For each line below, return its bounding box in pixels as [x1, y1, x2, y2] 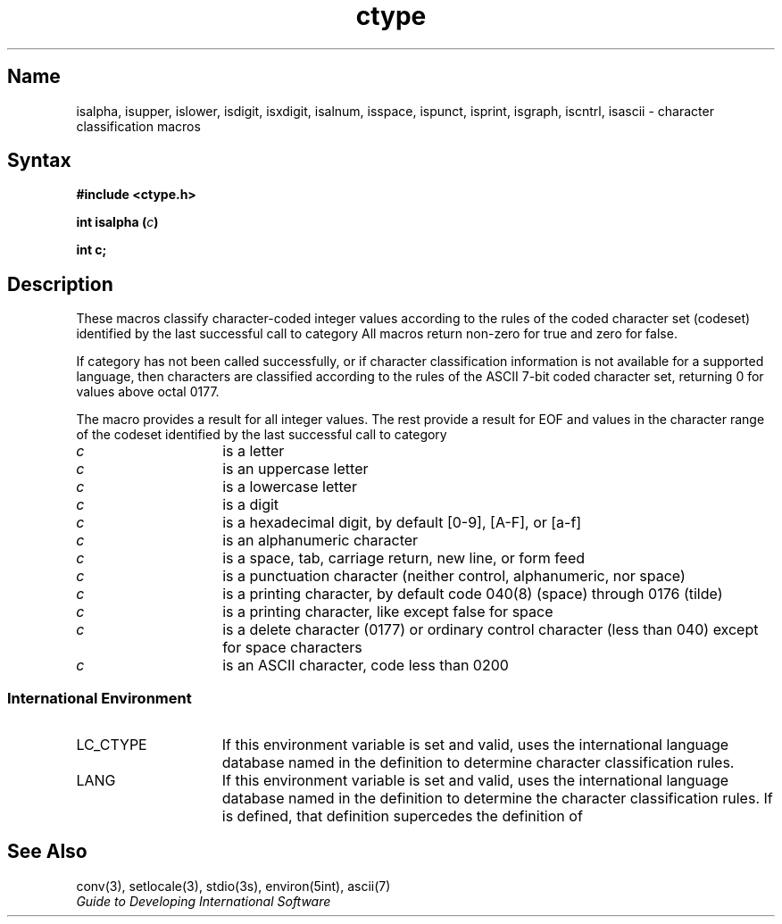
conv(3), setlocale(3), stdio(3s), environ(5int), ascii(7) [76, 878, 391, 894]
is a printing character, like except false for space [222, 603, 553, 621]
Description [7, 272, 113, 296]
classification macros [76, 118, 201, 134]
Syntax [7, 149, 71, 172]
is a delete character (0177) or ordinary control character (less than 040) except [222, 620, 759, 639]
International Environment [7, 688, 192, 707]
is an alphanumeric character [222, 531, 419, 550]
